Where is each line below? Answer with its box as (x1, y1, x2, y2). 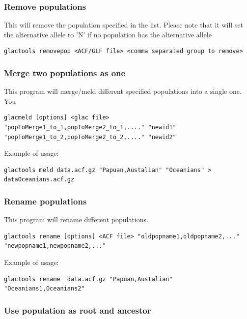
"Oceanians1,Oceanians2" (4, 285, 85, 292)
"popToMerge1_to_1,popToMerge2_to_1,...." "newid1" (4, 124, 176, 131)
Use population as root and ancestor (4, 304, 151, 316)
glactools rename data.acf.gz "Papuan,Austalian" (4, 275, 173, 283)
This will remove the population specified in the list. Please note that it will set (4, 20, 244, 30)
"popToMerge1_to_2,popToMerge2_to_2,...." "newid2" (4, 133, 176, 141)
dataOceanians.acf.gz (4, 176, 75, 183)
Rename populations (4, 195, 87, 207)
